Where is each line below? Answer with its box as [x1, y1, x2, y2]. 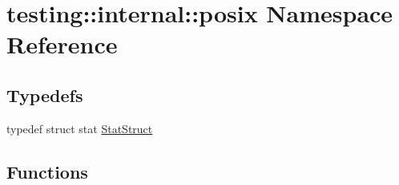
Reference [6, 28, 118, 61]
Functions [6, 159, 88, 183]
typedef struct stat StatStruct [6, 120, 153, 136]
